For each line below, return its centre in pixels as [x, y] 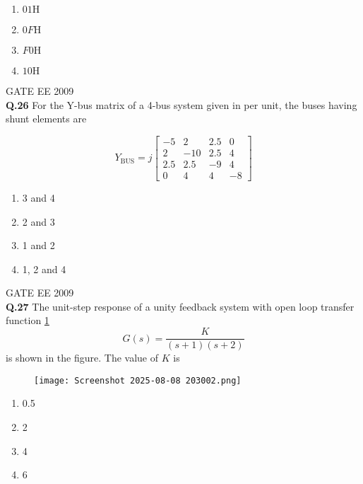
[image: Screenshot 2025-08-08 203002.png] [138, 380]
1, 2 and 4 [44, 269]
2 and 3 [38, 221]
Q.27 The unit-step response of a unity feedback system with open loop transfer [180, 306]
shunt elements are [46, 119]
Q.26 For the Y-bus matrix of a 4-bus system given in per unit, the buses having [181, 104]
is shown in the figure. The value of [82, 358]
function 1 [28, 320]
